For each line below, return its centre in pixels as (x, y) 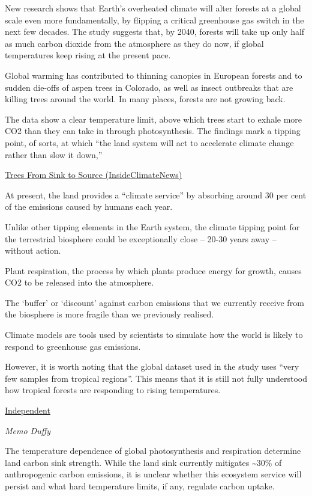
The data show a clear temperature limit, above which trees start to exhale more (154, 119)
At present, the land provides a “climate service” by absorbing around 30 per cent (156, 194)
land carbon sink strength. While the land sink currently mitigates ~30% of (143, 462)
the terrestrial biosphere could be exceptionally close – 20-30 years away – (141, 238)
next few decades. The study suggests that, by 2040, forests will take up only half (155, 32)
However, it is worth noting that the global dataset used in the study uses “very (152, 366)
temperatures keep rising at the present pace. (88, 55)
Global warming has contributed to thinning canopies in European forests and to (154, 75)
